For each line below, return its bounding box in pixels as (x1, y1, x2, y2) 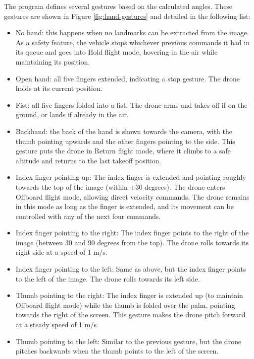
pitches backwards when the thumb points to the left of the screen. (15, 346, 219, 356)
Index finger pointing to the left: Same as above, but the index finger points (15, 264, 246, 274)
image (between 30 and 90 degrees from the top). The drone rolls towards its (15, 237, 249, 247)
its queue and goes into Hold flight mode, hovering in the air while (15, 47, 218, 57)
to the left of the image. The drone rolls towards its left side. (15, 273, 200, 284)
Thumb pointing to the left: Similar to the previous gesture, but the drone (15, 336, 242, 346)
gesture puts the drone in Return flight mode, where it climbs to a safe (15, 145, 231, 156)
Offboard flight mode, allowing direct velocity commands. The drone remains (15, 191, 250, 202)
